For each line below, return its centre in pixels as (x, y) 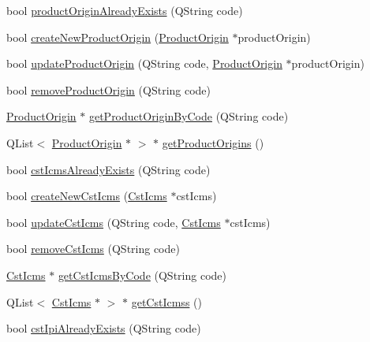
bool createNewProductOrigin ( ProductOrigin (118, 37)
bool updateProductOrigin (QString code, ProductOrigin (144, 63)
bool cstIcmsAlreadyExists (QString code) (108, 169)
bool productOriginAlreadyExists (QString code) (125, 10)
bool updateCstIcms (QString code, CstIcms (114, 222)
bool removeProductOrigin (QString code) (109, 89)
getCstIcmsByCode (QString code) (142, 275)
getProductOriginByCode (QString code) (189, 116)
